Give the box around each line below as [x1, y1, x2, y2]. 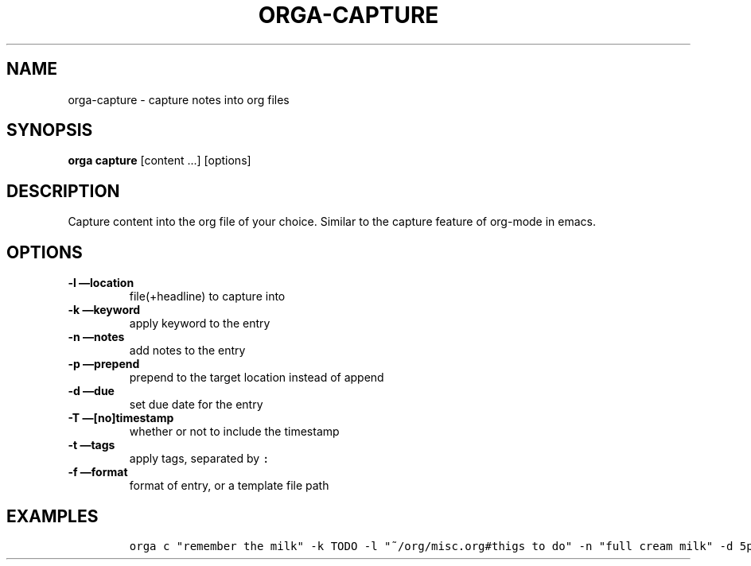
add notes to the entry [129, 343, 246, 358]
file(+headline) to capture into [129, 289, 286, 304]
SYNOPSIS [6, 120, 93, 141]
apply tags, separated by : [129, 452, 270, 466]
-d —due [68, 384, 115, 398]
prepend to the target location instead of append [129, 370, 384, 385]
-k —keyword [68, 303, 141, 317]
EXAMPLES [6, 506, 99, 526]
